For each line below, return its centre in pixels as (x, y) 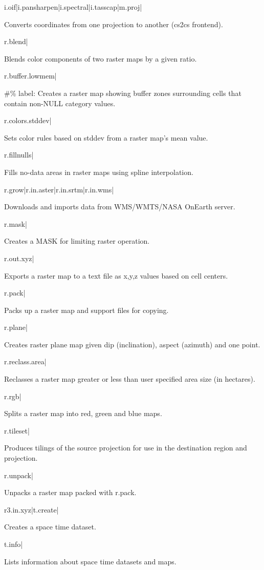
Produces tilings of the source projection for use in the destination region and (126, 448)
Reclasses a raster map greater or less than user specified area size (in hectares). (130, 379)
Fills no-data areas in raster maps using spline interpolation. (99, 172)
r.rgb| (13, 396)
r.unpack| (19, 475)
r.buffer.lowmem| (30, 76)
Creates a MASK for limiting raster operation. (77, 241)
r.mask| (16, 223)
